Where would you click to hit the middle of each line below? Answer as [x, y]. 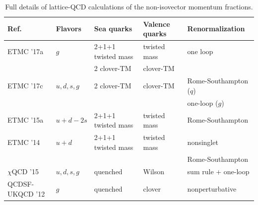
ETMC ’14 [24, 142]
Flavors [68, 29]
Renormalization [216, 29]
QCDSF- [21, 184]
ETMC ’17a [26, 51]
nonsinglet [203, 142]
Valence [157, 24]
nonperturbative [212, 188]
